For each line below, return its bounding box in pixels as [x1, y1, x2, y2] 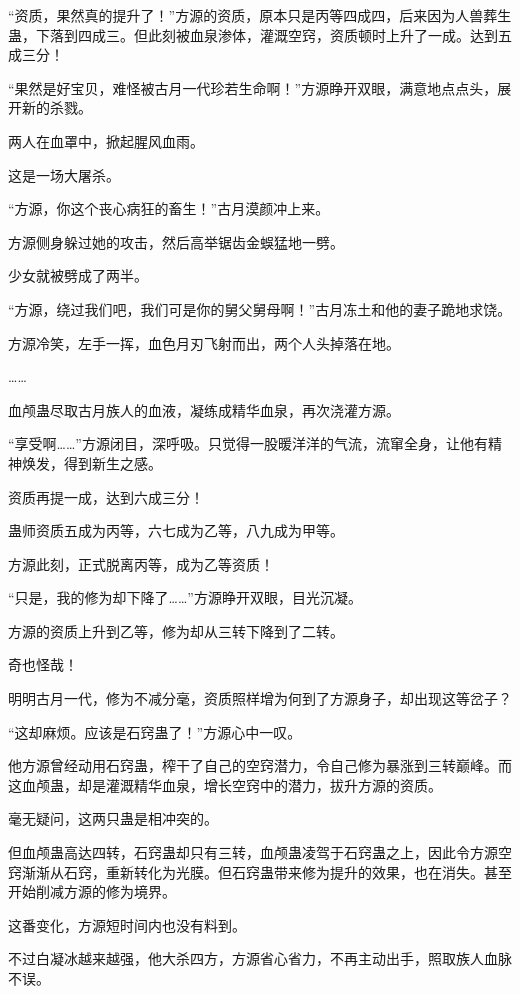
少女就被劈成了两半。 [8, 265, 148, 286]
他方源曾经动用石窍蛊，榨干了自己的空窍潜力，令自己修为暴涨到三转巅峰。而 [8, 755, 512, 776]
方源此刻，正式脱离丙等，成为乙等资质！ [8, 553, 274, 574]
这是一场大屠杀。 [8, 164, 120, 185]
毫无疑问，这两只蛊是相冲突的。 [8, 808, 218, 829]
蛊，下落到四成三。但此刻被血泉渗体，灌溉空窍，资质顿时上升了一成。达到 [8, 24, 498, 45]
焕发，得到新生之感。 [21, 452, 162, 473]
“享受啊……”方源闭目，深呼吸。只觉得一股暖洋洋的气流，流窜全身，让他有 [8, 433, 488, 454]
